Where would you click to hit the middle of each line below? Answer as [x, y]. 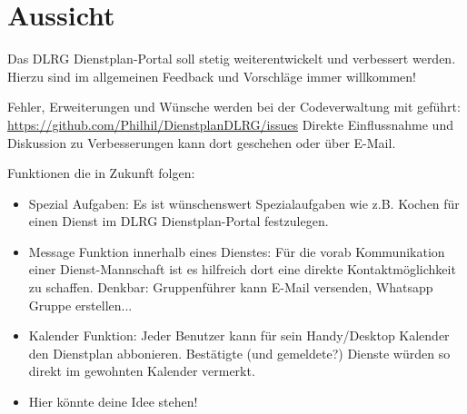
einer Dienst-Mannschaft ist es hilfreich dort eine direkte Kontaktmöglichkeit [242, 269]
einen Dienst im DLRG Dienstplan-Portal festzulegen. [179, 221]
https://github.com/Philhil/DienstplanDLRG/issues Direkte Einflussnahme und [230, 124]
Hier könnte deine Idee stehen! [113, 402]
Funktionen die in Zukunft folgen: [101, 173]
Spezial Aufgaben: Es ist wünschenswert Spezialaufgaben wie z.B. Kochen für [244, 203]
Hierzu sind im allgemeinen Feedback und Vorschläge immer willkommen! [212, 76]
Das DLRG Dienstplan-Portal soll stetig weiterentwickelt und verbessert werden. [232, 59]
